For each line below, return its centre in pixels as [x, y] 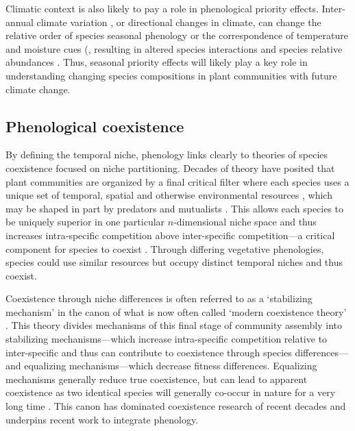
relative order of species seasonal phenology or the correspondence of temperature [177, 35]
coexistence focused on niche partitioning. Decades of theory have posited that [170, 168]
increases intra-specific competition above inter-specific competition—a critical [170, 235]
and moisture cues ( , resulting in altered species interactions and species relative [174, 48]
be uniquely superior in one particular [85, 222]
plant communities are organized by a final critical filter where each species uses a [177, 181]
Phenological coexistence [95, 126]
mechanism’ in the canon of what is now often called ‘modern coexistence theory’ [176, 311]
